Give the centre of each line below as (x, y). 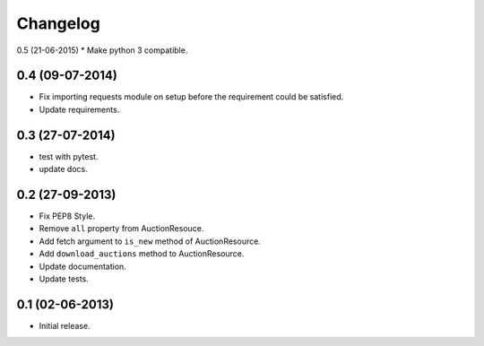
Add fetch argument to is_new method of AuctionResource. (150, 241)
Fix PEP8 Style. (67, 216)
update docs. (64, 169)
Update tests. (64, 279)
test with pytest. (69, 156)
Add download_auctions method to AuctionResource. (142, 254)
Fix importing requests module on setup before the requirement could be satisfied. (191, 97)
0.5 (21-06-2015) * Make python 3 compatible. (102, 50)
